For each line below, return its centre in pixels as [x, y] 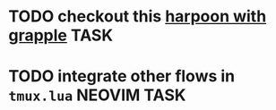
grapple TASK [61, 35]
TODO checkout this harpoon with [138, 17]
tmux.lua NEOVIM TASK [97, 95]
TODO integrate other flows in [122, 76]
